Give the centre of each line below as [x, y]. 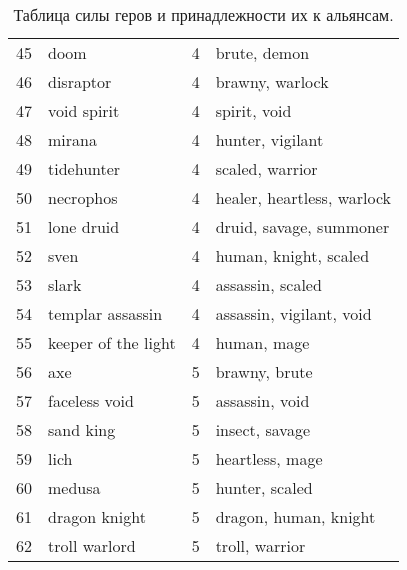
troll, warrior [260, 545]
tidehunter [84, 168]
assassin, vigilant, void [293, 313]
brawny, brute [264, 371]
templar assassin [105, 313]
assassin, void [262, 400]
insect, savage [263, 429]
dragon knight [97, 516]
